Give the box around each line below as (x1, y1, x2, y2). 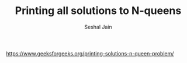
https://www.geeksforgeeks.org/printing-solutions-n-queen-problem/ (6, 50, 174, 57)
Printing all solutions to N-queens (15, 4, 182, 17)
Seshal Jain (84, 23, 112, 30)
